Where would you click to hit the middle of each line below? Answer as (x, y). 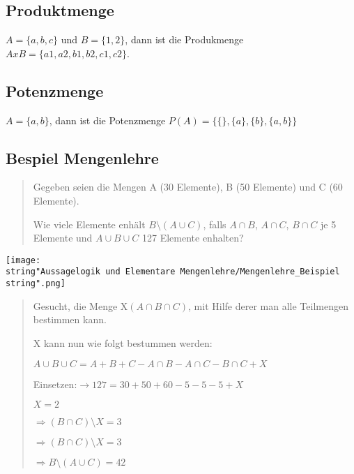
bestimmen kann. (70, 319)
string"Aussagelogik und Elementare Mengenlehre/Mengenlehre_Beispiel (173, 272)
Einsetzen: (55, 384)
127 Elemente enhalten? (193, 238)
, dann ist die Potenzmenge (107, 120)
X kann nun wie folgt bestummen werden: (123, 342)
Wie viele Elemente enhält (89, 224)
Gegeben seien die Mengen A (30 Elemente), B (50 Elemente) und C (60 (188, 187)
